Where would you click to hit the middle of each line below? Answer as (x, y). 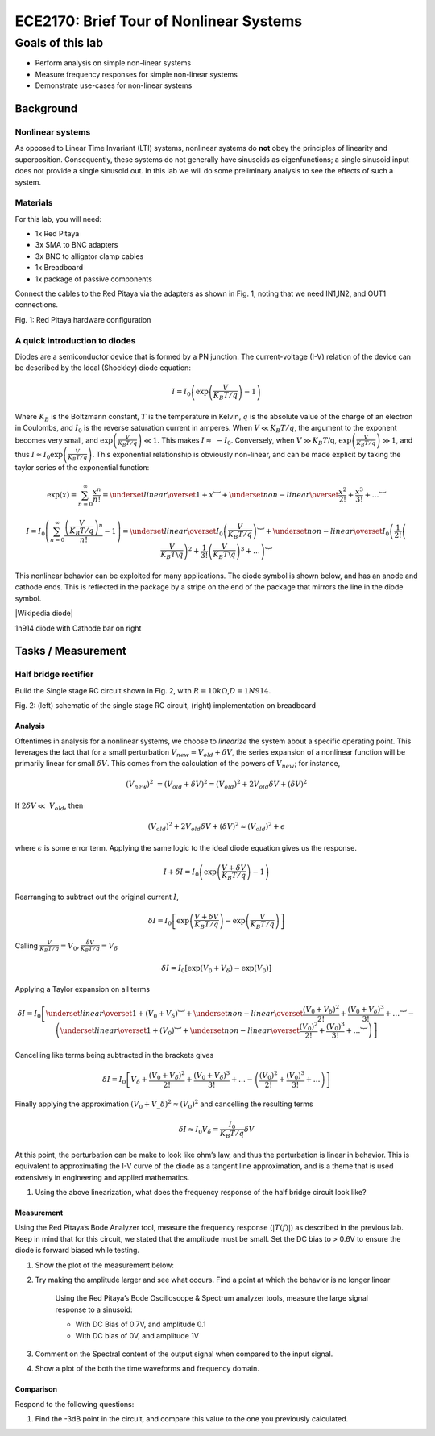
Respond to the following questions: (75, 1404)
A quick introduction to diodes (75, 340)
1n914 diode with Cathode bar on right (78, 628)
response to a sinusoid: (94, 1309)
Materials (34, 203)
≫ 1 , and (398, 440)
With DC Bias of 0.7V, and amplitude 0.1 (141, 1324)
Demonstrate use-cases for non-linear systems (114, 85)
